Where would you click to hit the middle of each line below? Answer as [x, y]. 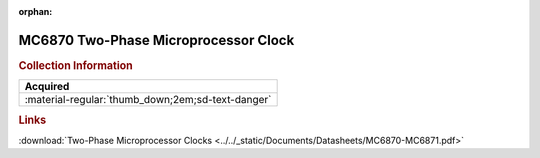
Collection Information [76, 65]
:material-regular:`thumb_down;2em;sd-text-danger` [148, 100]
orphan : [35, 11]
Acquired [47, 87]
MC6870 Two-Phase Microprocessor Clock [156, 40]
